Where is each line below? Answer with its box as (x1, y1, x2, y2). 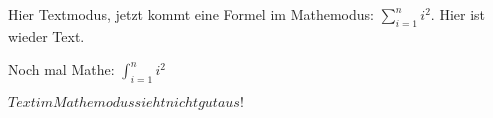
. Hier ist (430, 4, 486, 24)
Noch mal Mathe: (8, 59, 115, 80)
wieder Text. (8, 25, 85, 46)
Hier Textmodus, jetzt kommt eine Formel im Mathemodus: (8, 4, 374, 24)
